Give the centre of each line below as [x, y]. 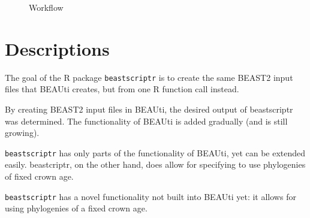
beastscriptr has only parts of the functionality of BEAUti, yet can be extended [155, 152]
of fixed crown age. [39, 176]
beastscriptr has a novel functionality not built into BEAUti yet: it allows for [151, 196]
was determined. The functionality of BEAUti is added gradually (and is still [146, 121]
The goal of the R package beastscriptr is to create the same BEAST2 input [149, 77]
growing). [22, 133]
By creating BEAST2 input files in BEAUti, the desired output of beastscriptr [149, 109]
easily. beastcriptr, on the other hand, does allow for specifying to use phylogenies [155, 164]
